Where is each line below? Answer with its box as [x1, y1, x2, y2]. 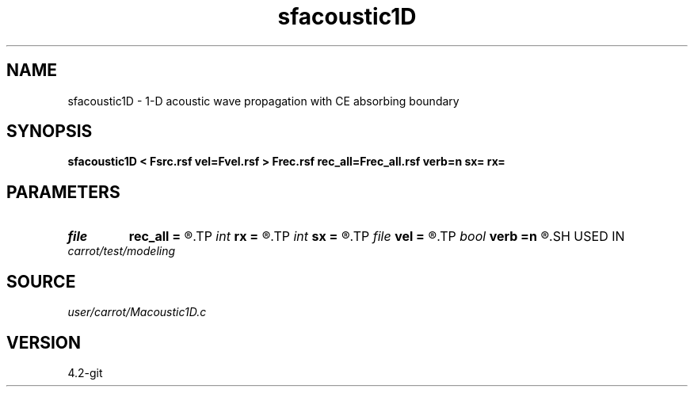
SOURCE [6, 271, 76, 292]
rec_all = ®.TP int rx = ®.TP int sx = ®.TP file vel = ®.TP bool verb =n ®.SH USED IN [128, 228, 625, 245]
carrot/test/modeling [67, 244, 176, 258]
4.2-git [67, 365, 103, 380]
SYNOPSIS [6, 121, 93, 142]
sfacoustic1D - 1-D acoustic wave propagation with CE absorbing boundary [67, 93, 459, 108]
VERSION [6, 332, 82, 353]
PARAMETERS [6, 181, 120, 202]
